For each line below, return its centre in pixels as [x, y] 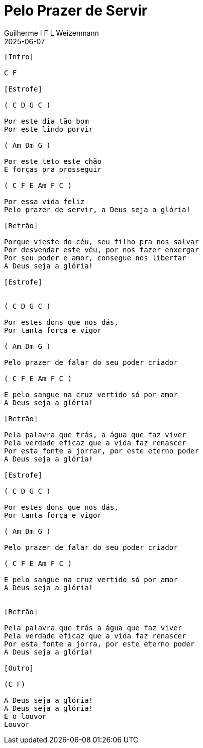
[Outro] [19, 668]
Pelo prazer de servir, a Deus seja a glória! [97, 209]
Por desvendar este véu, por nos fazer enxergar [101, 250]
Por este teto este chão [53, 161]
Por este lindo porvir [49, 129]
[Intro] [19, 57]
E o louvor [25, 716]
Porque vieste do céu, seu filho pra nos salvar [101, 242]
